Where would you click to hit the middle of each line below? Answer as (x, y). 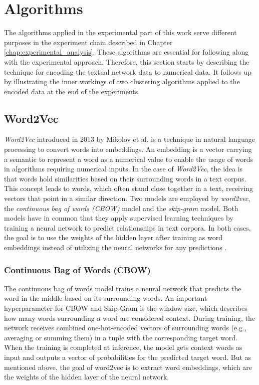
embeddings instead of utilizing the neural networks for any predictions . (115, 247)
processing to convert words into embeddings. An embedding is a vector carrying (128, 149)
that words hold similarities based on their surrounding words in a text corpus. (125, 178)
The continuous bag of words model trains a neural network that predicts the (123, 288)
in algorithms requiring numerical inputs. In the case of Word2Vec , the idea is (123, 169)
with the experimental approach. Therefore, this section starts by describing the (127, 61)
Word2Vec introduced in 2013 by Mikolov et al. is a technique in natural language (130, 139)
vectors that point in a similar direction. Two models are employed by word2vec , (127, 198)
